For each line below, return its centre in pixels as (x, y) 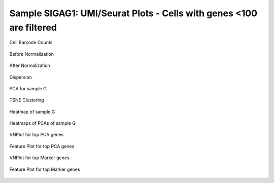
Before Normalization (32, 54)
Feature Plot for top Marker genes (45, 169)
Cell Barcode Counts (31, 43)
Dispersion (21, 77)
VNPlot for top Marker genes (39, 158)
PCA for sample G (28, 88)
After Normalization (30, 65)
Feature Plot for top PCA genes (42, 146)
